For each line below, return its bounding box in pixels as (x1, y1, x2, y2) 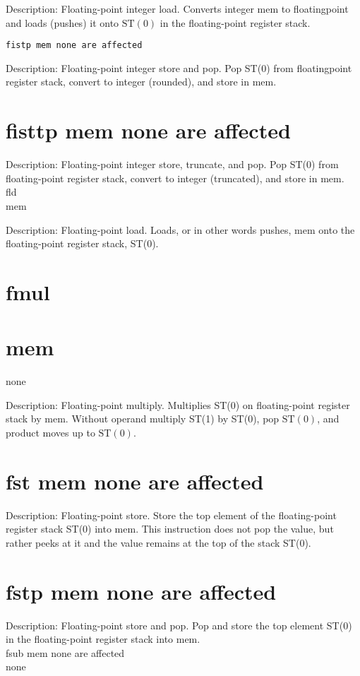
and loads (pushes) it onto (6, 15, 119, 30)
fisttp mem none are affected (6, 116, 291, 145)
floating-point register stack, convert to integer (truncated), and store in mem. (6, 170, 344, 185)
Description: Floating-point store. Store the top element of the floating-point (6, 507, 337, 522)
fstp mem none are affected (6, 576, 277, 605)
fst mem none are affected (6, 466, 264, 495)
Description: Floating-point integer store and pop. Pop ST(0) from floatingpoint (6, 60, 352, 75)
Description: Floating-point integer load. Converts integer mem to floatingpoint (6, 1, 349, 16)
